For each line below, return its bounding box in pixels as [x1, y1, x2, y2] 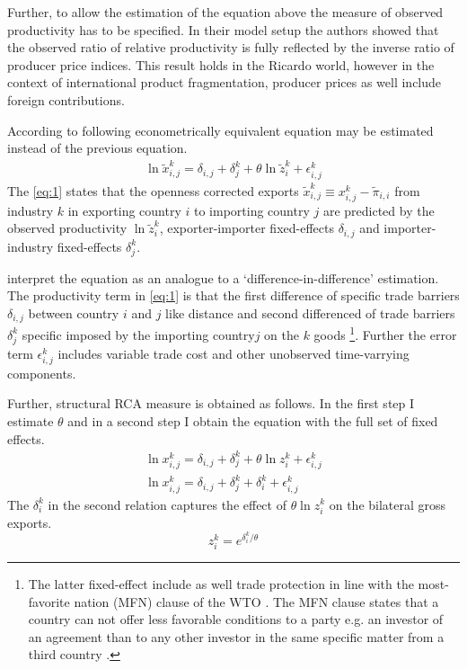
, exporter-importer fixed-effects [159, 219, 334, 237]
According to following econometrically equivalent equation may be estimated [7, 120, 434, 139]
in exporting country [67, 201, 181, 219]
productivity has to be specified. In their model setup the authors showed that [7, 20, 439, 39]
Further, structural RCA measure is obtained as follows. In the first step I [7, 394, 415, 413]
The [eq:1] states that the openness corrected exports [7, 181, 299, 200]
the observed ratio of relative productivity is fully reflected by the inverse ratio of [7, 38, 454, 57]
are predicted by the [322, 201, 435, 219]
